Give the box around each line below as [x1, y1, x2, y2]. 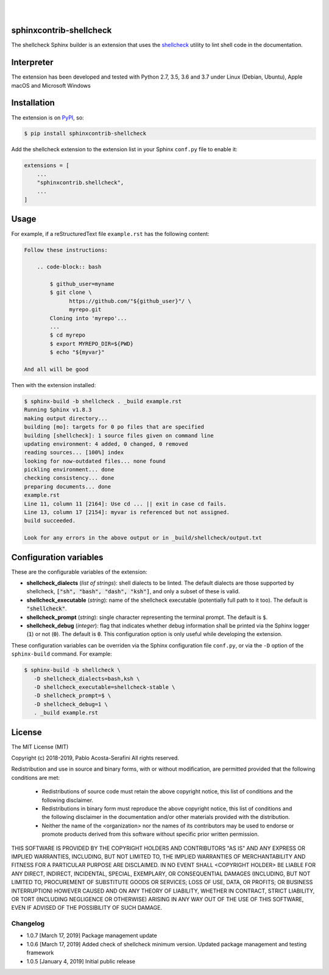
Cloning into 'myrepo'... [49, 315, 127, 321]
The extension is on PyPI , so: [11, 113, 85, 121]
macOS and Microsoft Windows [11, 82, 91, 89]
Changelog [11, 920, 45, 928]
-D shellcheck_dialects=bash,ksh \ [34, 675, 140, 682]
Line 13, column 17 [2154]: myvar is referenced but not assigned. [24, 509, 230, 516]
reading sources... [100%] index [24, 449, 124, 456]
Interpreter [11, 57, 54, 68]
